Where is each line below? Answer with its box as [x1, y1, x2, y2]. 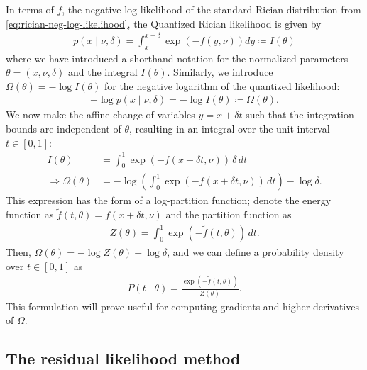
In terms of [6, 2, 54, 16]
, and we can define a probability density [167, 244, 344, 259]
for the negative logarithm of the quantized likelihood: [104, 78, 340, 93]
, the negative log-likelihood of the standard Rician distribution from [62, 2, 361, 16]
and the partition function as [165, 207, 292, 222]
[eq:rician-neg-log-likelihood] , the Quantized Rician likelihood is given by [6, 16, 322, 30]
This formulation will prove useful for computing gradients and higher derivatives [6, 298, 359, 313]
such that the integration [246, 107, 354, 122]
